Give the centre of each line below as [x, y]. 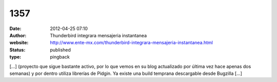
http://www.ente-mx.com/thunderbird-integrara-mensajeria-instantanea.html [131, 43]
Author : [18, 35]
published [61, 50]
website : [19, 43]
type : [15, 57]
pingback [60, 57]
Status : [17, 50]
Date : [15, 29]
